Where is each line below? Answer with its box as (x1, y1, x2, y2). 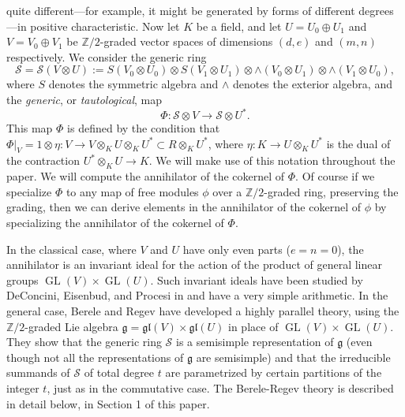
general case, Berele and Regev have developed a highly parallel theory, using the (6, 303, 399, 318)
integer (6, 379, 39, 396)
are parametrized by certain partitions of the (165, 364, 382, 381)
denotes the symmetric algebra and (48, 76, 219, 92)
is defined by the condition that (67, 120, 220, 136)
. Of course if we (295, 168, 375, 184)
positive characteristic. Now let (30, 17, 180, 34)
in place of (228, 318, 279, 334)
